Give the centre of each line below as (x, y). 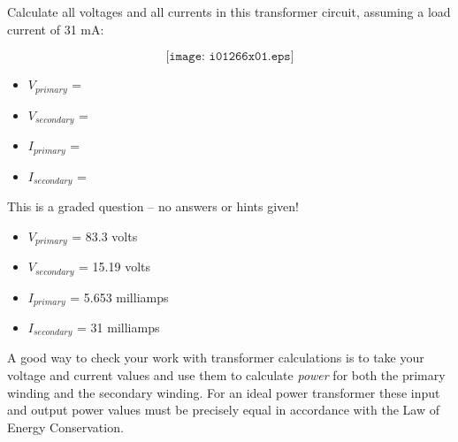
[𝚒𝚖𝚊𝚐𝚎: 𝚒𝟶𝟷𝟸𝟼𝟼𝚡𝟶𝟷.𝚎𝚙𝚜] (230, 57)
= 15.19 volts (114, 267)
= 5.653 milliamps (119, 297)
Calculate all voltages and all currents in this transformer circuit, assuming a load (229, 11)
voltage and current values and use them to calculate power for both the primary (226, 375)
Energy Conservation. (65, 427)
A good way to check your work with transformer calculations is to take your (216, 358)
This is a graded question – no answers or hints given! (153, 206)
